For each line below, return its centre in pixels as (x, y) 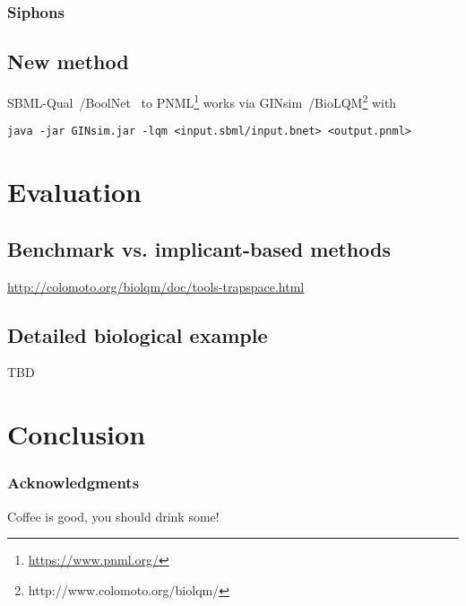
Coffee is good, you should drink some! (113, 516)
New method (68, 61)
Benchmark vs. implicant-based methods (199, 248)
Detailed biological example (138, 334)
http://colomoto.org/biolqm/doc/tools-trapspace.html (156, 286)
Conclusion (77, 434)
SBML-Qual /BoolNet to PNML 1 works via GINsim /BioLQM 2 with (202, 101)
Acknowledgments (73, 483)
